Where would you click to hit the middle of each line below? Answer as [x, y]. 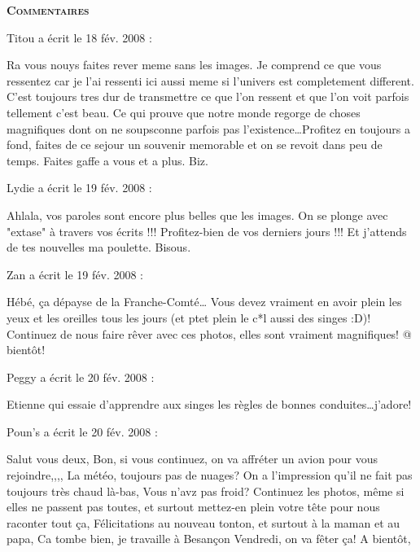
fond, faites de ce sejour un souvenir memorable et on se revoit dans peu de [195, 145]
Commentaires [48, 10]
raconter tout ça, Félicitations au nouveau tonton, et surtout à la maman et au [203, 522]
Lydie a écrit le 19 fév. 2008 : [79, 188]
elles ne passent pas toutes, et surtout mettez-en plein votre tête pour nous [193, 507]
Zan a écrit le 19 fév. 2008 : [75, 274]
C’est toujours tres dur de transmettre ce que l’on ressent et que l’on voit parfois [208, 96]
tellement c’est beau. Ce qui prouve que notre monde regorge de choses [184, 112]
